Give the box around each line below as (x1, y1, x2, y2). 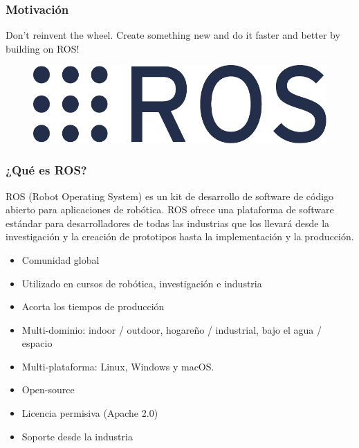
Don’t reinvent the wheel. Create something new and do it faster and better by (6, 28, 340, 42)
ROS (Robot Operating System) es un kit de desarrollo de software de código (6, 188, 334, 203)
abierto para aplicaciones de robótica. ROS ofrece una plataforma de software (6, 202, 334, 217)
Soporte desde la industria (21, 429, 133, 443)
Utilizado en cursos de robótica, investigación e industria (21, 276, 262, 290)
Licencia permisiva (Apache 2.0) (21, 406, 158, 420)
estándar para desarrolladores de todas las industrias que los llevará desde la (6, 215, 330, 230)
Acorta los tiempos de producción (21, 299, 165, 314)
